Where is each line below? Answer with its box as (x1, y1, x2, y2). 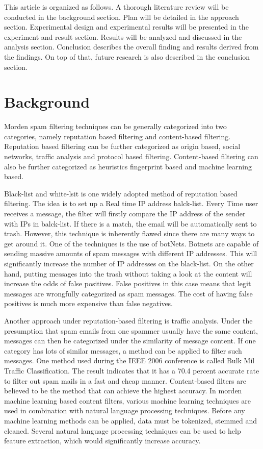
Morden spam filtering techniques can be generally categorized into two (4, 121, 227, 132)
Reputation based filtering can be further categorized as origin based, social (4, 141, 241, 152)
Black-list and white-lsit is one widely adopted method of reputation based (4, 188, 238, 198)
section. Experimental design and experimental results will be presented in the (4, 21, 249, 32)
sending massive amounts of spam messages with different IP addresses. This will (4, 248, 257, 259)
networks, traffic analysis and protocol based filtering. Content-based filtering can (4, 151, 258, 162)
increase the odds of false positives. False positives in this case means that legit (4, 278, 251, 289)
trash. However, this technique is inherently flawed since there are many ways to (4, 228, 255, 239)
